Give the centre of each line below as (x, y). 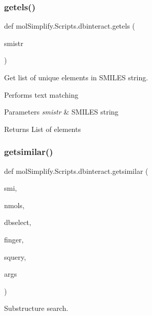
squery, (15, 256)
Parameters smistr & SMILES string (61, 112)
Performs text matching (41, 94)
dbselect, (18, 222)
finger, (14, 239)
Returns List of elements (42, 129)
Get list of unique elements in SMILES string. (76, 77)
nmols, (14, 205)
